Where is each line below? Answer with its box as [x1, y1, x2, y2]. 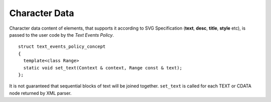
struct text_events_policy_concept [18, 44, 106, 50]
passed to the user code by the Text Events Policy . [9, 32, 114, 38]
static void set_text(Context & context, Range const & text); [23, 65, 183, 70]
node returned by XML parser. [9, 90, 72, 96]
